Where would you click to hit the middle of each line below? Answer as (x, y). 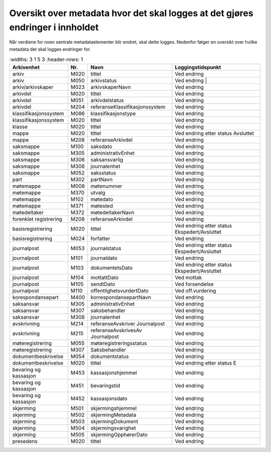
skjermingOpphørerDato (119, 434)
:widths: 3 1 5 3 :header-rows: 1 (46, 59)
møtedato (102, 199)
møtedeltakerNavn (112, 212)
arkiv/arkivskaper (33, 87)
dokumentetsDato (112, 267)
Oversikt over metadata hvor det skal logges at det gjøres (131, 13)
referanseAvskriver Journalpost (128, 323)
